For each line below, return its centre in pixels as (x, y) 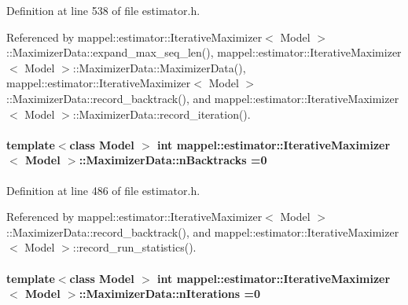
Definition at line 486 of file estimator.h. (103, 190)
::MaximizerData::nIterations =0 (170, 294)
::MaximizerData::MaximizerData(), (159, 67)
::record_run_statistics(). (134, 247)
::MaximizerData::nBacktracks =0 (173, 160)
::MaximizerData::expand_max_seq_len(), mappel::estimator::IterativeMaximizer (204, 52)
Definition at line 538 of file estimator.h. (103, 10)
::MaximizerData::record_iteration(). (162, 114)
